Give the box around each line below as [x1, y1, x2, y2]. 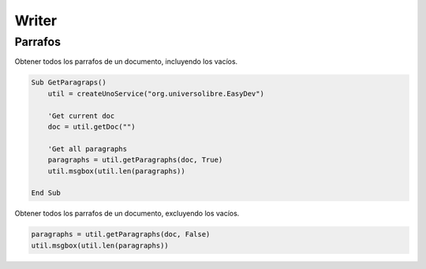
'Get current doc [47, 111, 115, 120]
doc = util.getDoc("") [47, 122, 136, 131]
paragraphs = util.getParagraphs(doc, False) [31, 230, 211, 239]
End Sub [31, 189, 61, 197]
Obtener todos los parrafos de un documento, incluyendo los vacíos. [14, 57, 238, 66]
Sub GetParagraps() [31, 78, 106, 87]
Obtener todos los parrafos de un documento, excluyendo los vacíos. [14, 209, 240, 219]
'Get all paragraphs [47, 144, 128, 153]
